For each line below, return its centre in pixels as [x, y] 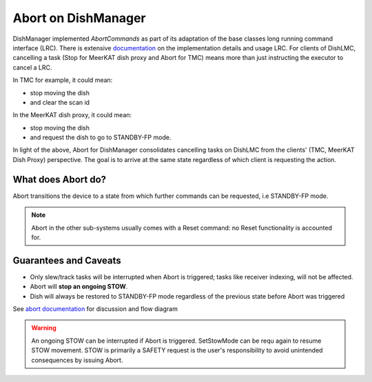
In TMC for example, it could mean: [63, 80]
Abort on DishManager [79, 18]
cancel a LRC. [32, 67]
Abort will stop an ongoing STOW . [79, 287]
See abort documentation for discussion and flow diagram [95, 309]
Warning [44, 328]
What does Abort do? [60, 179]
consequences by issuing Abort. [77, 360]
